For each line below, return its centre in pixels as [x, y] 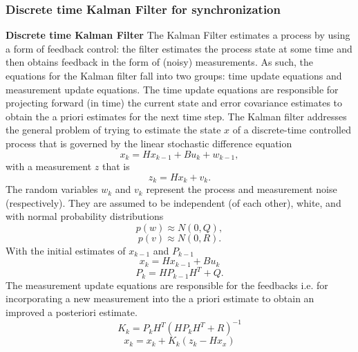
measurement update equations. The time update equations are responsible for [172, 89]
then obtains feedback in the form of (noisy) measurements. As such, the [160, 62]
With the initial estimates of [66, 250]
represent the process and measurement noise [242, 189]
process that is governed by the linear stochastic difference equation [149, 143]
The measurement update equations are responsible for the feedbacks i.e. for [167, 285]
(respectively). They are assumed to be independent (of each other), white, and [173, 202]
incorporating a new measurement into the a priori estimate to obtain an [160, 298]
